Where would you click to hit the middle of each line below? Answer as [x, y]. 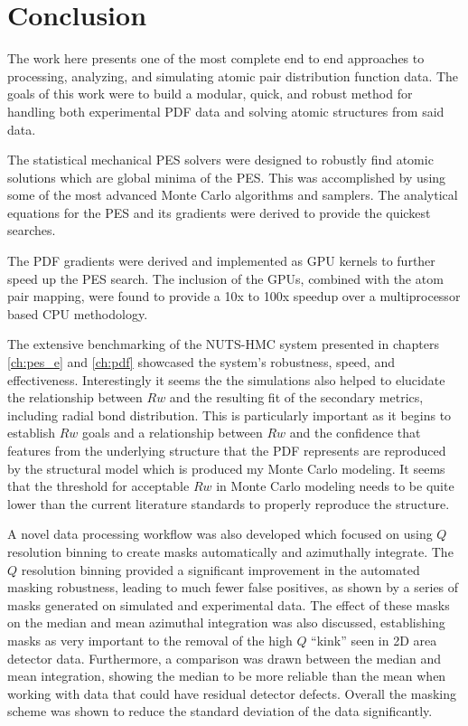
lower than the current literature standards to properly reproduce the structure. [229, 503]
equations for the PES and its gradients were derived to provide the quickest [219, 212]
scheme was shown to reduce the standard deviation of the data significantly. [220, 711]
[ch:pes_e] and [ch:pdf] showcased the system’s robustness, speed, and [201, 362]
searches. [32, 230]
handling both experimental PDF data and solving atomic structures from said [226, 111]
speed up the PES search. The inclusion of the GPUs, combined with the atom [225, 278]
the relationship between [75, 397]
